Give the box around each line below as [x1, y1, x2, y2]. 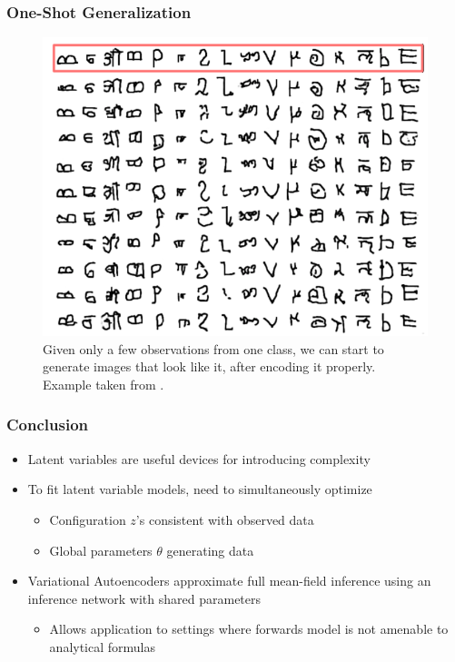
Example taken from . [43, 374, 164, 393]
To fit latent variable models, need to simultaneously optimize [27, 479, 372, 499]
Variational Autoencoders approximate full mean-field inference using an [27, 571, 431, 590]
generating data [166, 540, 254, 559]
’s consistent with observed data [135, 509, 314, 529]
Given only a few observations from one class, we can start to [43, 339, 384, 358]
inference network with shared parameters [27, 588, 262, 608]
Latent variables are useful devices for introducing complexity [27, 449, 371, 468]
